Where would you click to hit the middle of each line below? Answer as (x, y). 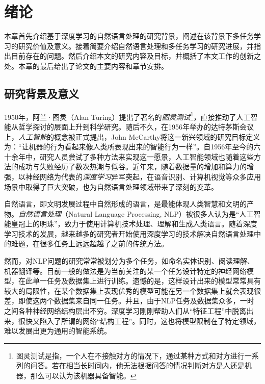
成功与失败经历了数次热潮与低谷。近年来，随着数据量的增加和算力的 (132, 167)
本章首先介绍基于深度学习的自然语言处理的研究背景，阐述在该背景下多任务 (129, 36)
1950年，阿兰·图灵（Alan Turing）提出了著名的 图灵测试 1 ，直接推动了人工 (127, 116)
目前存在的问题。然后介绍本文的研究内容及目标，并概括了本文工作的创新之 (136, 56)
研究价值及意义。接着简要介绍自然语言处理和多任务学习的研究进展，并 (136, 46)
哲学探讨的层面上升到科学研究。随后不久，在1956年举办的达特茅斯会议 (136, 126)
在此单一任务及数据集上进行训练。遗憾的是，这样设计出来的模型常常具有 (139, 281)
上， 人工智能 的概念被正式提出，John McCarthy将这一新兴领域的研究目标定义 (132, 136)
